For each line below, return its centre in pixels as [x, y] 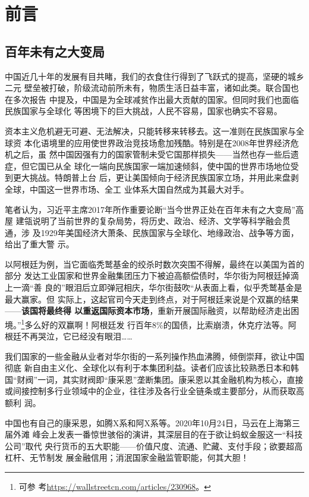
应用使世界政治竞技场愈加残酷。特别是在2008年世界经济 [182, 142]
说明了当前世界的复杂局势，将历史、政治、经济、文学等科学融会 [157, 221]
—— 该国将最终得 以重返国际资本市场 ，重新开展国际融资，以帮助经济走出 [148, 311]
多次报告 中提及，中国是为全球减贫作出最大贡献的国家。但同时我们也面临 [156, 99]
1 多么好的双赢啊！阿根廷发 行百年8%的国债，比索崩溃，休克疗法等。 [154, 323]
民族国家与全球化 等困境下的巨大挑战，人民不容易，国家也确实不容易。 [144, 111]
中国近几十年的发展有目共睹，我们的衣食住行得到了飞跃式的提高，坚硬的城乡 [154, 76]
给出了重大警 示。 [40, 244]
